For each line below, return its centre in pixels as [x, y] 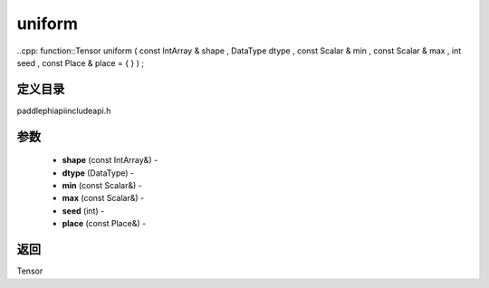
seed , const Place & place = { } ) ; [81, 62]
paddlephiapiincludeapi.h [64, 110]
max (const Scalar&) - [103, 198]
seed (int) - [83, 211]
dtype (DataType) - [98, 173]
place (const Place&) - [104, 224]
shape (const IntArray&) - [110, 160]
